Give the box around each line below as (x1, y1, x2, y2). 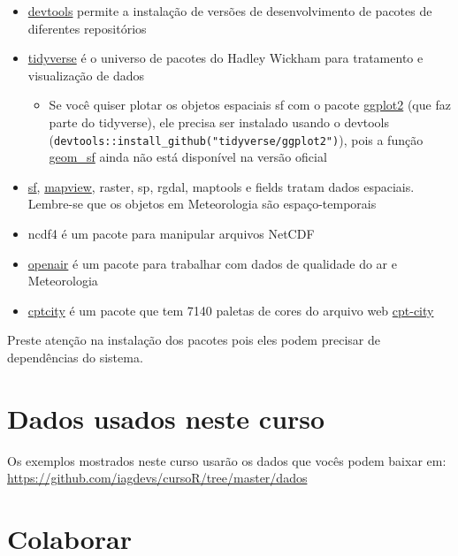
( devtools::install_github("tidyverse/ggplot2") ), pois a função (49, 130, 424, 149)
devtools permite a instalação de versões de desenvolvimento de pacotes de (27, 2, 432, 19)
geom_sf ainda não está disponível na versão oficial (49, 148, 327, 166)
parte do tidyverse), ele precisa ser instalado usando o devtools (49, 112, 390, 131)
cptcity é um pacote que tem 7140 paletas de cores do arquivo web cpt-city (27, 301, 434, 319)
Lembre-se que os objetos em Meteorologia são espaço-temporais (27, 194, 377, 213)
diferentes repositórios (27, 19, 147, 37)
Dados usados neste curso (7, 400, 325, 436)
